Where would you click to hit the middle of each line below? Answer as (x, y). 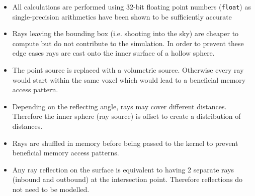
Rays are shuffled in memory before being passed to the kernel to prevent (125, 143)
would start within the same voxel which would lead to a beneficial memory (129, 79)
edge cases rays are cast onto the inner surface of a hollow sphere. (113, 53)
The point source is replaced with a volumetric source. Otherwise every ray (128, 70)
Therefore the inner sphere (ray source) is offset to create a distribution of (126, 116)
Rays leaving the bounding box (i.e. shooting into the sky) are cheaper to (125, 33)
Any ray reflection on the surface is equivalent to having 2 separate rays (123, 169)
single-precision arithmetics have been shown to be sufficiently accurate (122, 16)
